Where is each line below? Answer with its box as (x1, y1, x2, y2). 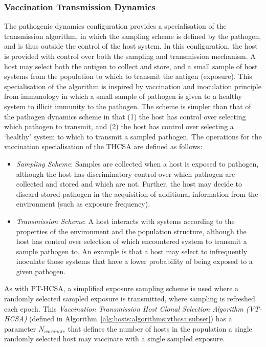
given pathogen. (16, 266, 66, 276)
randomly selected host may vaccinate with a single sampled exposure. (4, 333, 225, 344)
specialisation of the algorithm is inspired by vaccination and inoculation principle (4, 80, 261, 91)
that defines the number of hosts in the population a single (68, 323, 252, 334)
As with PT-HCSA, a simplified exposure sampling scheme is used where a (4, 283, 239, 294)
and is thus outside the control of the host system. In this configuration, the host (4, 40, 258, 51)
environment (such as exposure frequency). (16, 198, 150, 209)
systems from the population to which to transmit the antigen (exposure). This (4, 71, 252, 81)
